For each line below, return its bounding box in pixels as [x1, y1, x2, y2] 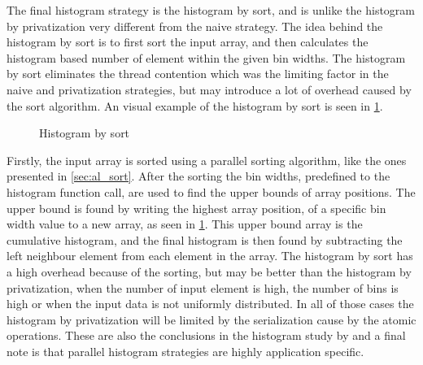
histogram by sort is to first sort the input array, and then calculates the [7, 33, 368, 50]
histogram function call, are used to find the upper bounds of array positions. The [7, 183, 416, 200]
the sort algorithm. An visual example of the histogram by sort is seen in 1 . [7, 97, 383, 114]
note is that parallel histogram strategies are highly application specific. [7, 342, 364, 359]
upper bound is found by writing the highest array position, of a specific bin [7, 199, 386, 216]
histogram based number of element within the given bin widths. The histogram [7, 49, 406, 66]
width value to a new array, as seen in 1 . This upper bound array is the [7, 215, 363, 232]
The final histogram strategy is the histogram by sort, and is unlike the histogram [7, 2, 416, 18]
